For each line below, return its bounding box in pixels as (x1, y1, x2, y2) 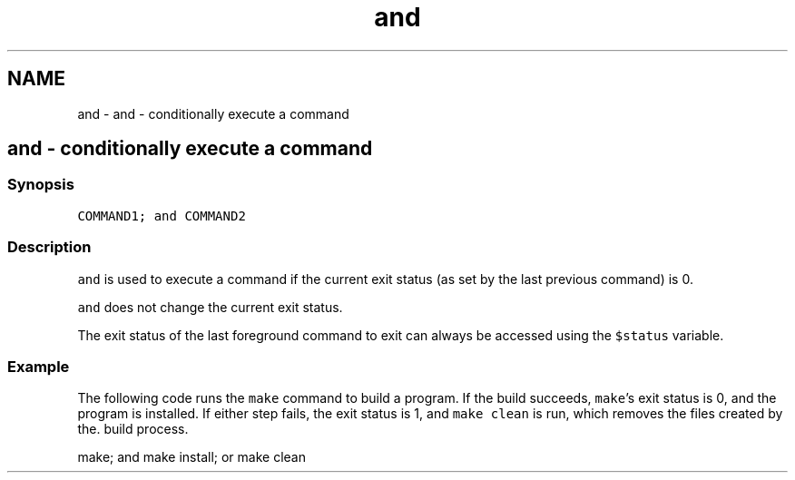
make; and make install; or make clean (77, 449, 306, 465)
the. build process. (77, 421, 189, 437)
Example (7, 357, 70, 376)
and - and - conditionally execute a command (77, 105, 349, 122)
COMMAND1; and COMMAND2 (77, 208, 246, 223)
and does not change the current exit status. (77, 299, 343, 315)
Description (7, 238, 92, 257)
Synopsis (7, 175, 74, 194)
